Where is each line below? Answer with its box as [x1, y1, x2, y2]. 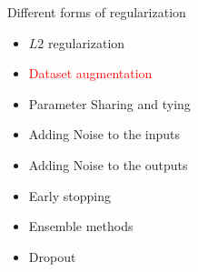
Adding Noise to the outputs [28, 155, 188, 174]
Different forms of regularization [7, 3, 186, 21]
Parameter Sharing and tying [28, 94, 191, 113]
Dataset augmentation [28, 64, 153, 83]
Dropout [28, 247, 76, 266]
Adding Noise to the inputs [28, 125, 181, 144]
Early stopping [28, 186, 111, 205]
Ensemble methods [28, 217, 134, 236]
